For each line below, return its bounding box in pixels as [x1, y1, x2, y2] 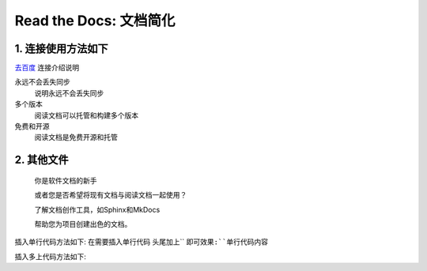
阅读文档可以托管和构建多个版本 [34, 111, 138, 120]
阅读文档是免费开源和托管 [34, 133, 118, 142]
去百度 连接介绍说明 [14, 63, 79, 73]
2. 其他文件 [14, 153, 69, 167]
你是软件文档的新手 [34, 175, 97, 185]
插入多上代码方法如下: [14, 251, 87, 261]
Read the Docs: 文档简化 [14, 12, 176, 29]
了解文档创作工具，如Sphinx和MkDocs [34, 205, 161, 214]
